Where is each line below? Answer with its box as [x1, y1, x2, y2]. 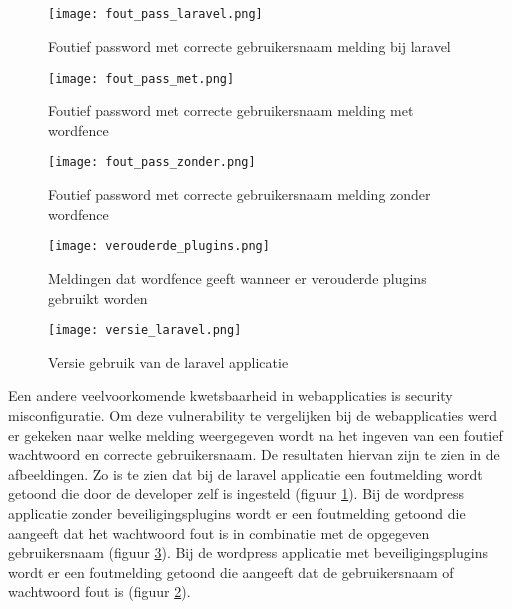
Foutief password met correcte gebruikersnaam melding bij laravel [48, 36, 451, 57]
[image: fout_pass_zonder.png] [48, 155, 256, 170]
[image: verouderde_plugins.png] [48, 239, 270, 254]
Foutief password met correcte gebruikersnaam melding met [48, 100, 414, 121]
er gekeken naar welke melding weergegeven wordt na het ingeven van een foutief [8, 424, 503, 445]
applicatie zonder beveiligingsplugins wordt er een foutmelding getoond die [8, 502, 466, 523]
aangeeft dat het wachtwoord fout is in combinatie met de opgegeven [8, 522, 430, 543]
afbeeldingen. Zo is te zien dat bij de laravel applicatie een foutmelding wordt [8, 463, 483, 484]
